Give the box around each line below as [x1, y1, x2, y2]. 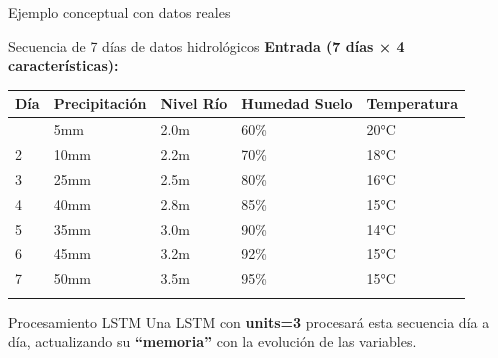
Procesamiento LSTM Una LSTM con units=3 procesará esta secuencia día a [8, 311, 490, 332]
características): [8, 55, 119, 76]
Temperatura [366, 93, 459, 114]
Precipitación [53, 93, 147, 114]
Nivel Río [160, 93, 228, 114]
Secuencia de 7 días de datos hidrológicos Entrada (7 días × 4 [8, 35, 405, 56]
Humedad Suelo [241, 93, 353, 114]
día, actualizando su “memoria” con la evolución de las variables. [8, 331, 417, 352]
